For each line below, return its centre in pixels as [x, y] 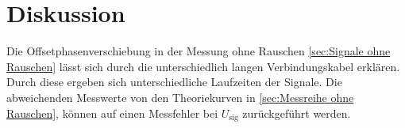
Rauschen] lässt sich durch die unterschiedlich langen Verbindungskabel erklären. [203, 66]
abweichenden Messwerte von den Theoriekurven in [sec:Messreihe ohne [180, 97]
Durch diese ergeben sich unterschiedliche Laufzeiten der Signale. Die [174, 82]
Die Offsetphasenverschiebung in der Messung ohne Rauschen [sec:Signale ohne [199, 51]
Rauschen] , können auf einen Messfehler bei [112, 113]
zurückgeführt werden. [297, 113]
